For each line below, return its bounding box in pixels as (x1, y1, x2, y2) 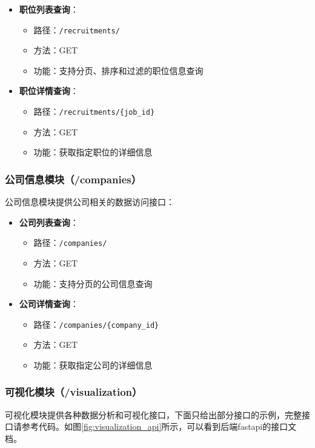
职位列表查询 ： (19, 3, 79, 15)
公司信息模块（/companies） (5, 171, 142, 186)
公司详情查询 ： (19, 297, 79, 310)
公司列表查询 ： (19, 216, 79, 228)
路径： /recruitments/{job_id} (33, 105, 155, 118)
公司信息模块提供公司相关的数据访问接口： (5, 195, 174, 208)
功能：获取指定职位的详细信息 (33, 146, 153, 158)
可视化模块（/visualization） (5, 384, 142, 399)
